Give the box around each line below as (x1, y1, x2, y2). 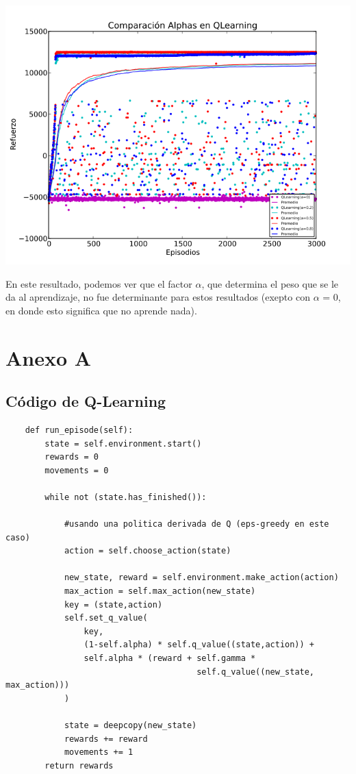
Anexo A (5, 343, 92, 371)
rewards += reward (64, 734, 148, 744)
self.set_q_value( (64, 613, 148, 623)
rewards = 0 (44, 452, 99, 462)
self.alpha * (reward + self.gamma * (84, 653, 256, 664)
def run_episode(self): (25, 425, 133, 435)
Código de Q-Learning (5, 390, 166, 412)
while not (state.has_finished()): (44, 492, 207, 502)
